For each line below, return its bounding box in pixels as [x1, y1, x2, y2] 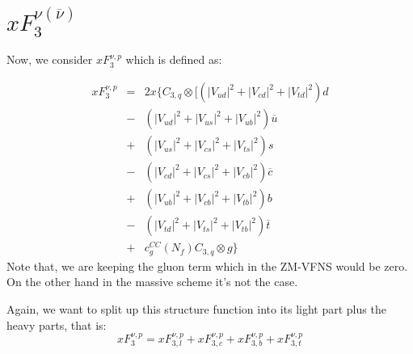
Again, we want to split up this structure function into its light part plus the [6, 300, 386, 317]
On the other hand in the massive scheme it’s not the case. [6, 273, 298, 290]
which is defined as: [125, 51, 222, 68]
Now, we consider [6, 51, 93, 68]
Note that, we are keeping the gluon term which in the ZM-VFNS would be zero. [6, 257, 408, 274]
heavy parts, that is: [6, 316, 107, 333]
